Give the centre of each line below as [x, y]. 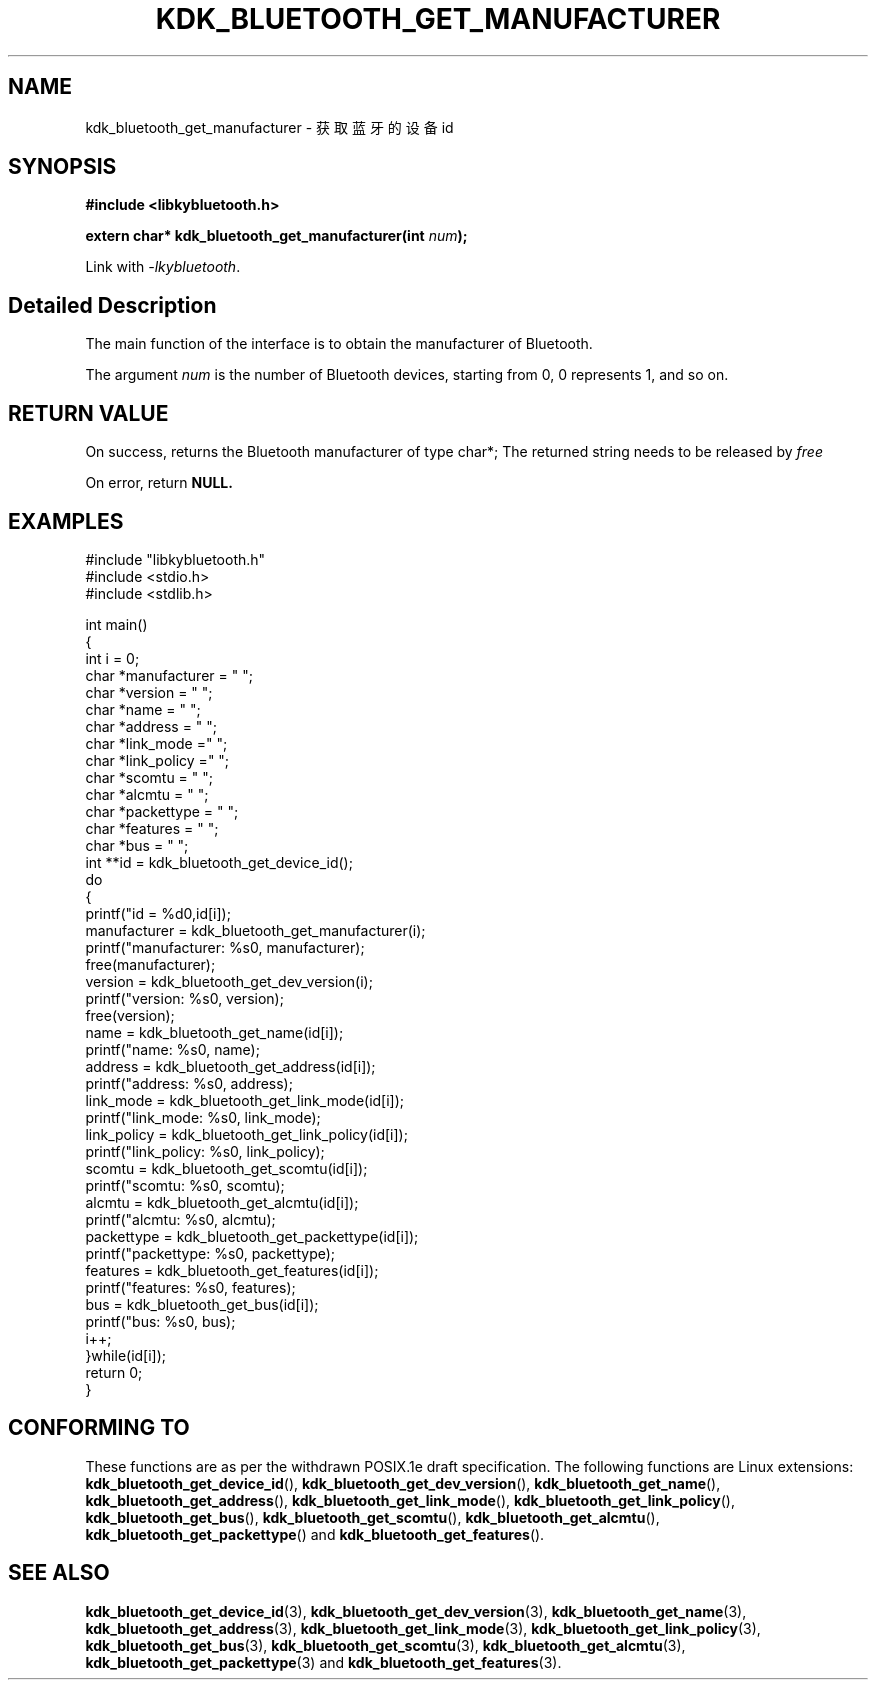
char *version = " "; [149, 692]
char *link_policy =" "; [157, 760]
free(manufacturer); [150, 964]
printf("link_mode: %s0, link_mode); [203, 1117]
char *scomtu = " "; [149, 777]
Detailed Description [112, 305]
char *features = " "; [152, 828]
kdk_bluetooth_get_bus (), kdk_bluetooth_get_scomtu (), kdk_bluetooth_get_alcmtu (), [372, 1517]
